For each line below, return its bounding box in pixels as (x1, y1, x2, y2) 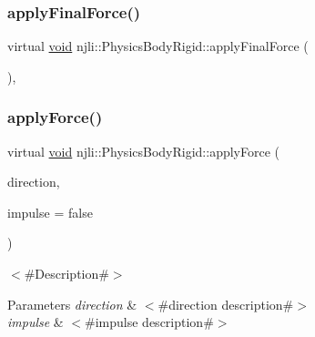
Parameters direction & (7, 294, 137, 313)
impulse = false (7, 202, 93, 221)
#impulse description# (85, 312, 214, 332)
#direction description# (157, 294, 294, 313)
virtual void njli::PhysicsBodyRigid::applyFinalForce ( (7, 36, 309, 56)
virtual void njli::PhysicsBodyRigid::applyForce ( (7, 141, 280, 160)
